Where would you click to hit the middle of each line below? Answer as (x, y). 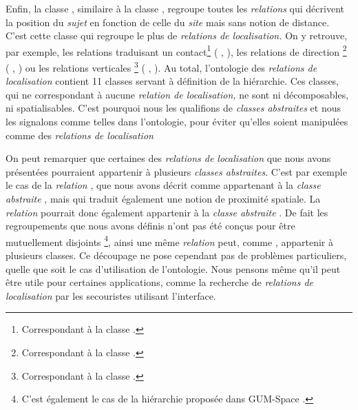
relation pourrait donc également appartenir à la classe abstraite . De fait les (167, 212)
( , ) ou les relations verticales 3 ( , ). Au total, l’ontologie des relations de (161, 66)
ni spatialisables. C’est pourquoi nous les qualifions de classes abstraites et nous (173, 108)
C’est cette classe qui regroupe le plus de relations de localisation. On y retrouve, (177, 35)
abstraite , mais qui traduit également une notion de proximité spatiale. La (163, 199)
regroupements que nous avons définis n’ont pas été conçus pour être (150, 226)
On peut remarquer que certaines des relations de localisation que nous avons (168, 158)
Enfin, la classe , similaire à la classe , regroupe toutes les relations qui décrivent (175, 8)
